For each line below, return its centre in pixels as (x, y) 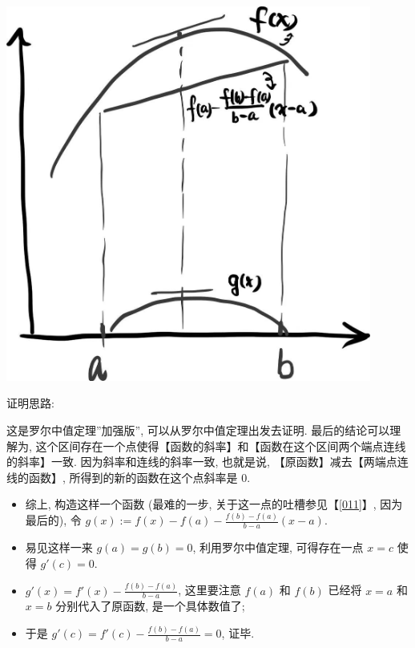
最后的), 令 (53, 520)
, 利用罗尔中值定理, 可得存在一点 (278, 547)
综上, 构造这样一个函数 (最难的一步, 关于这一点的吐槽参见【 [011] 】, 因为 (214, 504)
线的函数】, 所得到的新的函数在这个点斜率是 (122, 477)
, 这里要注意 (210, 590)
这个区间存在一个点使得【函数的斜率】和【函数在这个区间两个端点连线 (221, 445)
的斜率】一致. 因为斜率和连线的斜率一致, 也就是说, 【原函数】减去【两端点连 (207, 462)
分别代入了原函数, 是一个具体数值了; (150, 606)
